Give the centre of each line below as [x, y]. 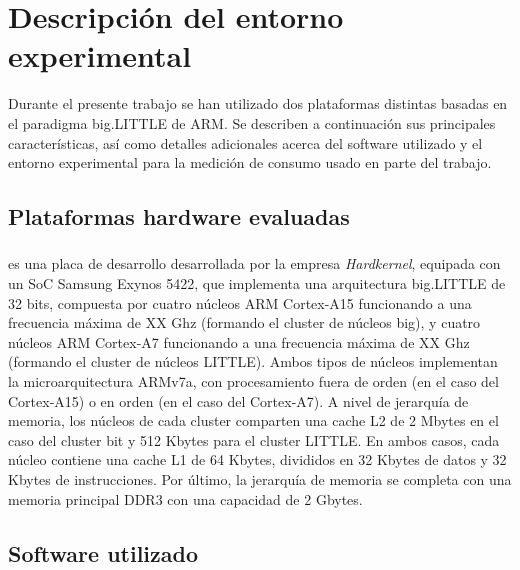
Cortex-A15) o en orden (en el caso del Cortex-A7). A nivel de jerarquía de [238, 400]
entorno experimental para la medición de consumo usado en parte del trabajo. [250, 162]
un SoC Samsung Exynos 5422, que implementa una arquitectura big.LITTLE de [257, 282]
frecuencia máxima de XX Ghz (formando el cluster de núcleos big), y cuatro [244, 322]
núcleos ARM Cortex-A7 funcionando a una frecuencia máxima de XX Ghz [239, 341]
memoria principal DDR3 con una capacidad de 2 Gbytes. [185, 498]
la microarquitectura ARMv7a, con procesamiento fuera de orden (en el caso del [253, 380]
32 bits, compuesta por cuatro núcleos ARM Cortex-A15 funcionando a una [240, 302]
